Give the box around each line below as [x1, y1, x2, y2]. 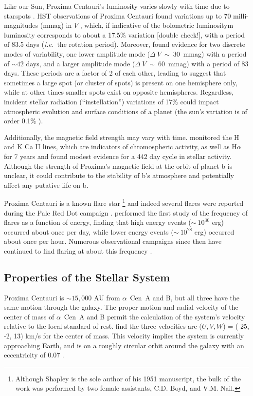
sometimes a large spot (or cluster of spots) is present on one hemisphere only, [4, 77, 237, 87]
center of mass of [4, 311, 54, 321]
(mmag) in [40, 20, 72, 30]
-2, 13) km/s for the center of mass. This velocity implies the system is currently [4, 331, 244, 341]
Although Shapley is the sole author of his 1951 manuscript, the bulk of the [15, 373, 241, 383]
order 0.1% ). [4, 116, 43, 126]
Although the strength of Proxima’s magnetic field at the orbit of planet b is [4, 160, 233, 171]
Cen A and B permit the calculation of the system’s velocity [64, 311, 245, 321]
